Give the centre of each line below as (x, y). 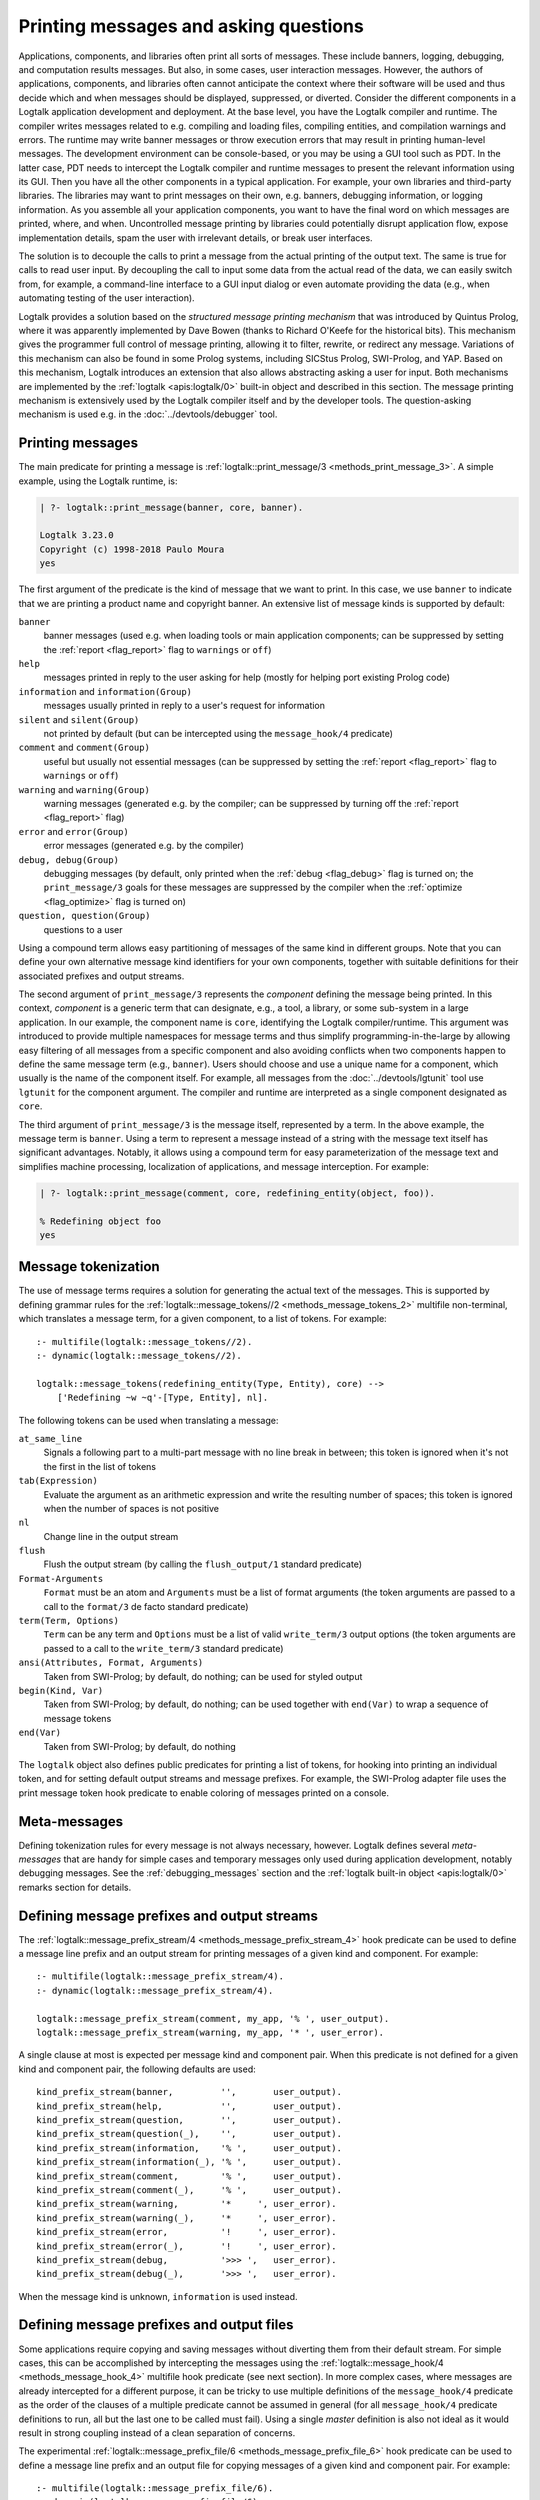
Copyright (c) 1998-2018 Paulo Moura (132, 549)
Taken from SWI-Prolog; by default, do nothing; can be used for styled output (203, 1676)
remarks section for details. (75, 1887)
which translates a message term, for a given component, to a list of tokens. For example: (202, 1319)
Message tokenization (89, 1266)
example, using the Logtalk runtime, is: (98, 481)
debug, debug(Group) (69, 859)
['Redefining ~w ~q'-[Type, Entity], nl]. (162, 1398)
